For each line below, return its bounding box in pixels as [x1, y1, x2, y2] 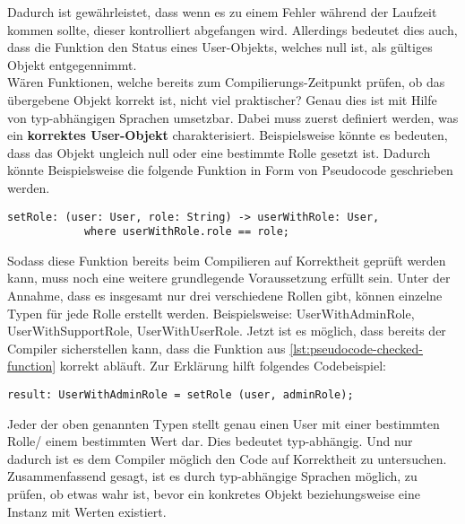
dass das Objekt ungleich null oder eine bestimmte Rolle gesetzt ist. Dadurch [7, 143, 431, 162]
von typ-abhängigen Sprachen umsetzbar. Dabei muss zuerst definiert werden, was [7, 108, 459, 127]
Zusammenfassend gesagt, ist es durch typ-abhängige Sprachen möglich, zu [7, 467, 418, 485]
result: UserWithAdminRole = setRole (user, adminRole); [7, 389, 354, 401]
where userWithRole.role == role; [83, 225, 289, 239]
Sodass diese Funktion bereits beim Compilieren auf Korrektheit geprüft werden [7, 250, 446, 269]
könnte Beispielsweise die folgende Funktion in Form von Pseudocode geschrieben [7, 161, 453, 179]
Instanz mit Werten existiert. [7, 502, 167, 520]
